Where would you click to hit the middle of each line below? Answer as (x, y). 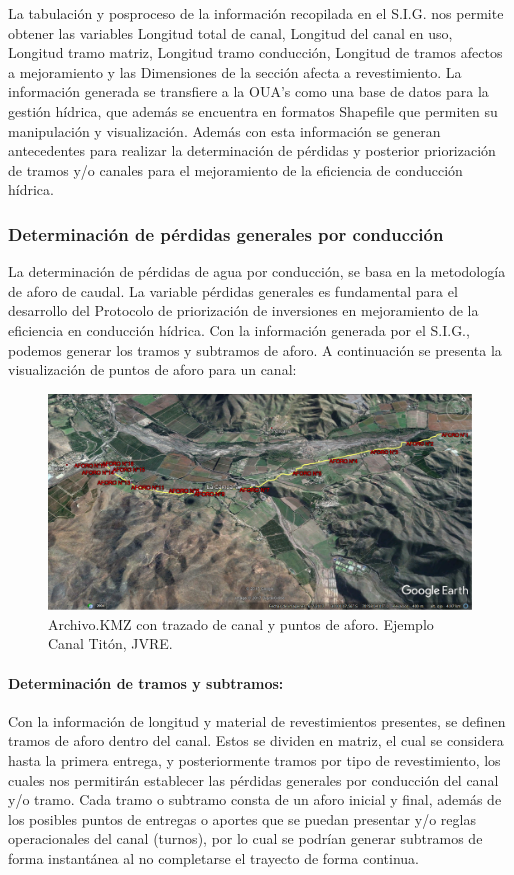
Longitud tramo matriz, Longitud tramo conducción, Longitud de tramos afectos (255, 52)
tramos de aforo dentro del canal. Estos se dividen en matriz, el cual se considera (256, 740)
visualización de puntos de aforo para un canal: (152, 369)
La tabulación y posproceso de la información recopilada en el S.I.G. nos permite (256, 13)
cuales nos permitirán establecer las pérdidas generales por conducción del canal (253, 779)
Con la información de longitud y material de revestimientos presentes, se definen (257, 720)
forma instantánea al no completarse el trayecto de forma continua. (213, 858)
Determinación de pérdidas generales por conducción (226, 233)
